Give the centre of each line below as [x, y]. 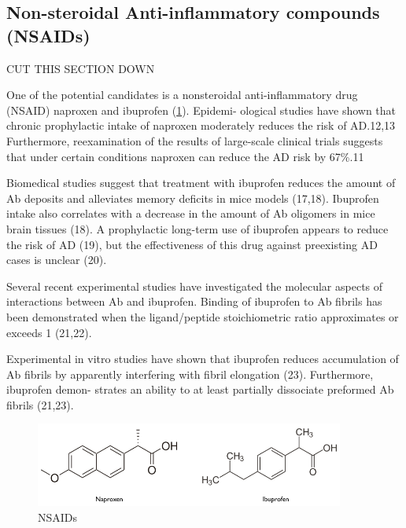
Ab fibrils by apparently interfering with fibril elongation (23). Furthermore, [190, 374]
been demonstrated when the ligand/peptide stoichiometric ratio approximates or [203, 316]
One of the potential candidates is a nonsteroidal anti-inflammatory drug [182, 95]
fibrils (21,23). [40, 404]
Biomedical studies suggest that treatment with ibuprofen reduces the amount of [201, 183]
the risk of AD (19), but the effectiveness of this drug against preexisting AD [192, 244]
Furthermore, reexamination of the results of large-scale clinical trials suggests [195, 140]
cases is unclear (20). [57, 260]
